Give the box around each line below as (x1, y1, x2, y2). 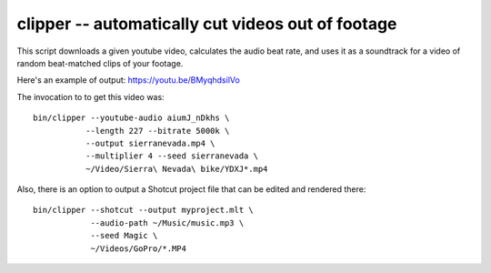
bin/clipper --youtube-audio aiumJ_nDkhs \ (33, 113, 230, 123)
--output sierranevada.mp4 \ (85, 137, 215, 148)
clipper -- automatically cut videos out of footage (16, 14, 397, 34)
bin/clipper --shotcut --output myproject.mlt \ (33, 205, 254, 216)
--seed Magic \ (90, 230, 158, 241)
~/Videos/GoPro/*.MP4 (90, 243, 186, 254)
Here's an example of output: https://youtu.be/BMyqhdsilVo (16, 75, 240, 86)
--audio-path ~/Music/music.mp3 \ (90, 217, 245, 227)
